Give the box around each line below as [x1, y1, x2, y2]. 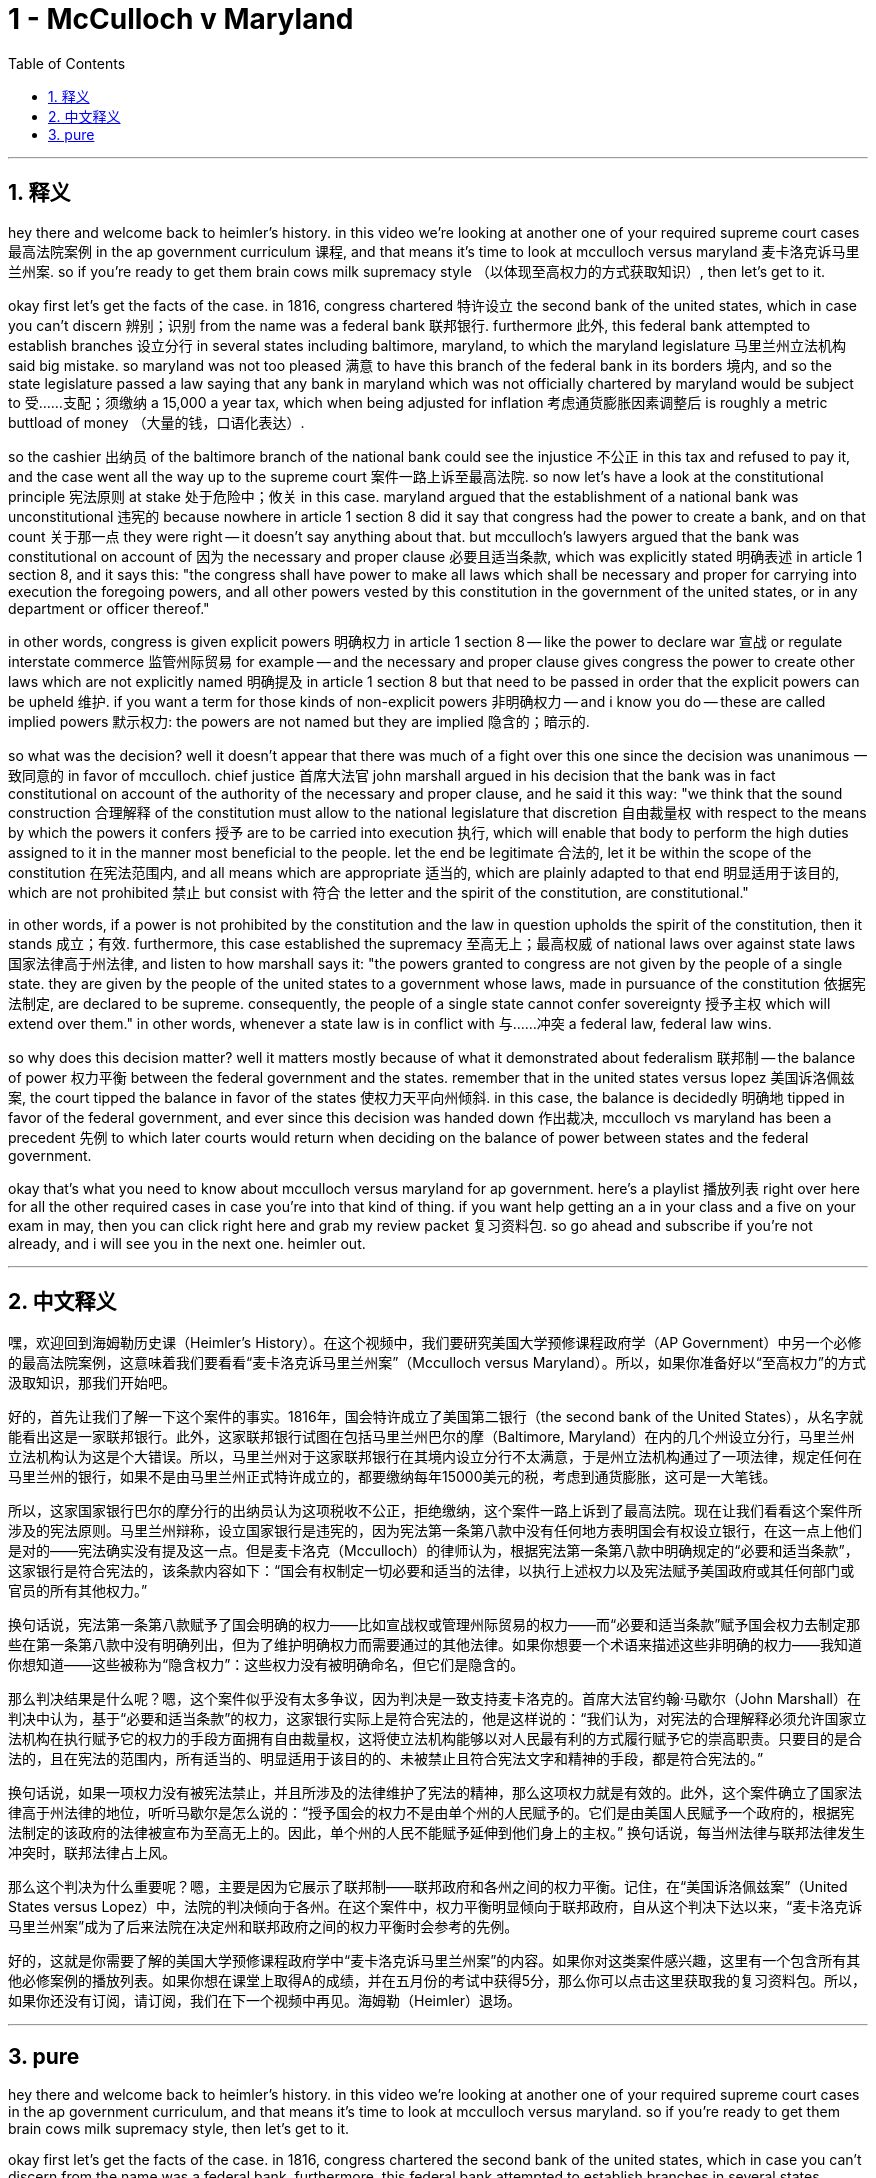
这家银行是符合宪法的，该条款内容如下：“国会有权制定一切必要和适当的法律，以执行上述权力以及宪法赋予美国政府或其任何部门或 [8, 1562, 855, 1580]
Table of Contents [8, 54, 126, 72]
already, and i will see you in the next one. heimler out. [8, 1234, 366, 1252]
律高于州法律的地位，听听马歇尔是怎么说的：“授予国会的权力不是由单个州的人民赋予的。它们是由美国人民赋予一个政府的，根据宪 [8, 1804, 855, 1822]
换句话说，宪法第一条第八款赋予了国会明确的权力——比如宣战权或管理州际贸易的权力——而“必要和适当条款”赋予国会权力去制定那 [8, 1616, 861, 1634]
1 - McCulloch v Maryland [8, 2, 354, 36]
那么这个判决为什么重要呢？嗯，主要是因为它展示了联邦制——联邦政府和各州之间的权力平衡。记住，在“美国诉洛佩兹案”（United [8, 1878, 848, 1896]
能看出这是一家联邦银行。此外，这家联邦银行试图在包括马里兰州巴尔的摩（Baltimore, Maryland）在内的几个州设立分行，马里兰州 [8, 1428, 855, 1446]
